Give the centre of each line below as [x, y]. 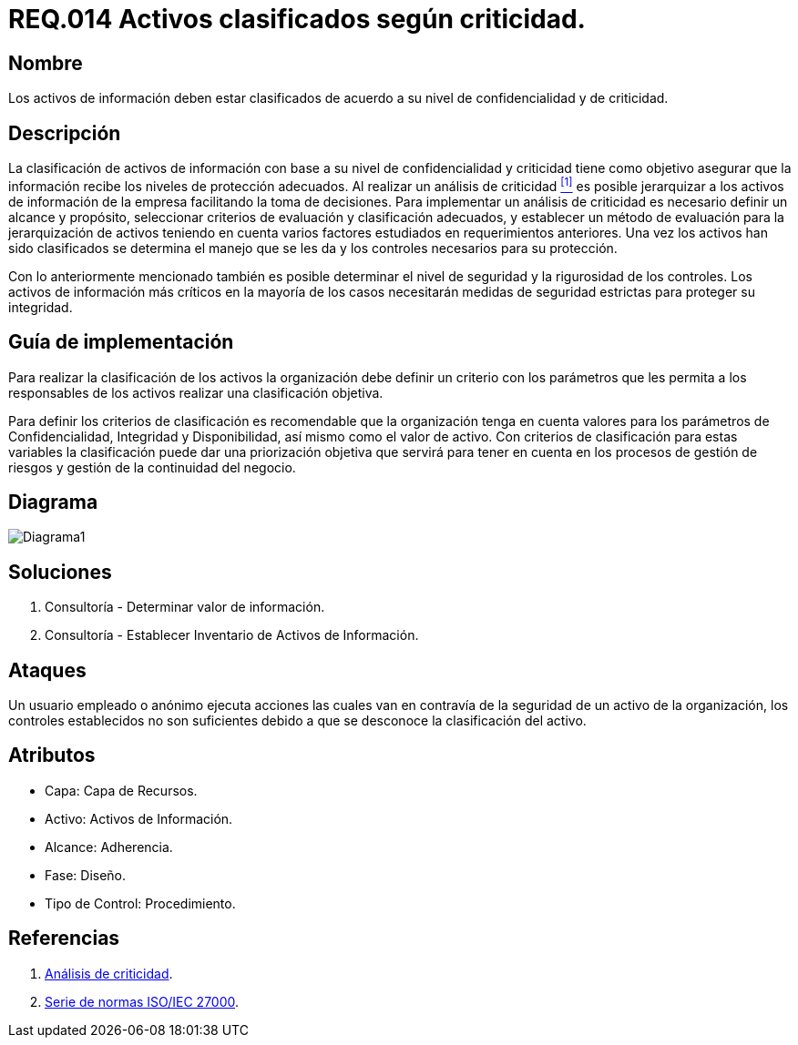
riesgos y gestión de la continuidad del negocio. [152, 467]
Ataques [47, 670]
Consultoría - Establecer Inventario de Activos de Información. [232, 635]
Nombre [46, 63]
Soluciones [60, 572]
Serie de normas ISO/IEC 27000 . [142, 1001]
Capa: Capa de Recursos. [121, 790]
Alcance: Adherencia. [109, 847]
